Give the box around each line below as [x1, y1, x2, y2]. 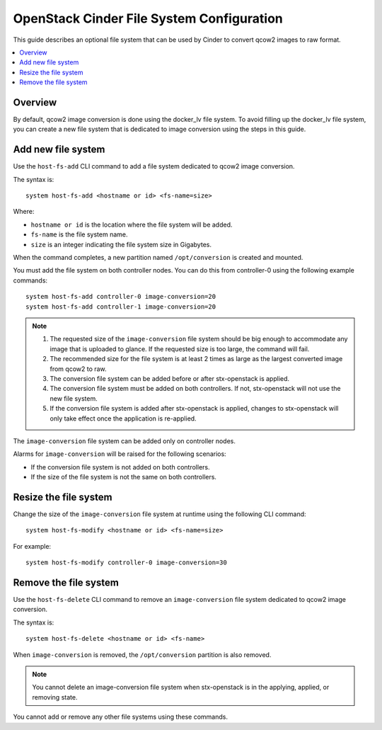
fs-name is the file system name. [30, 230, 128, 239]
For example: [13, 542, 52, 550]
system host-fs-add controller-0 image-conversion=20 [25, 292, 216, 301]
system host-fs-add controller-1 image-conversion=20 [25, 302, 216, 311]
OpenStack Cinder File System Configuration [13, 11, 283, 26]
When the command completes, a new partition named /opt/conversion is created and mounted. [13, 253, 303, 262]
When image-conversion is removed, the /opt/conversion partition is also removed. [13, 650, 272, 658]
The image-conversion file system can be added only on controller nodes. [13, 436, 236, 445]
